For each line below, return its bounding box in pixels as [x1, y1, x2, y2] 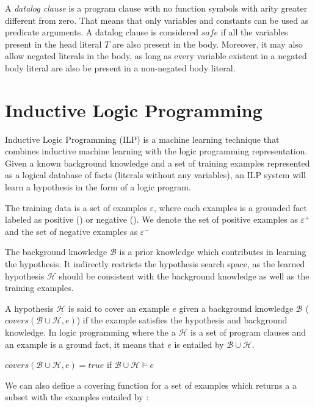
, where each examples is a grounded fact [154, 201, 308, 214]
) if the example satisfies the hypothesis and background [76, 314, 288, 326]
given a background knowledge [179, 301, 294, 314]
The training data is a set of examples [5, 201, 147, 214]
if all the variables [220, 26, 288, 38]
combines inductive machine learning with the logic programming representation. [5, 145, 308, 157]
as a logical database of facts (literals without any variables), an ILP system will [5, 168, 306, 181]
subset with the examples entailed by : [5, 391, 149, 403]
